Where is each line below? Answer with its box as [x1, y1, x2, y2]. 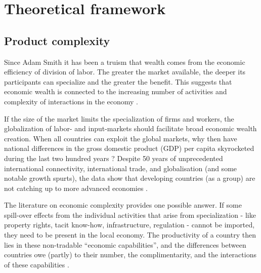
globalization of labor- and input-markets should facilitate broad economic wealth [4, 123, 257, 134]
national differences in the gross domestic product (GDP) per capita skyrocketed [4, 143, 254, 153]
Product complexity [4, 32, 110, 48]
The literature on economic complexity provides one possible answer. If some [4, 200, 242, 210]
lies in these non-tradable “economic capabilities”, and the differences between [4, 239, 246, 250]
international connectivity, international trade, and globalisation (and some [4, 163, 237, 173]
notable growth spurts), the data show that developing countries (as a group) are [4, 173, 255, 183]
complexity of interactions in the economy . [4, 96, 138, 106]
